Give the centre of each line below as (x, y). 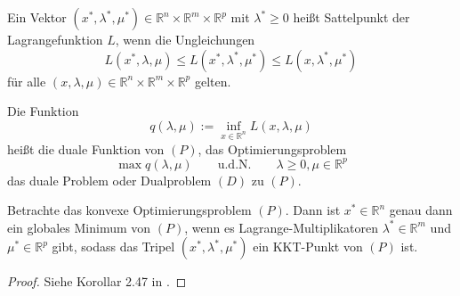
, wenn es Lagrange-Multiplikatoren (281, 227)
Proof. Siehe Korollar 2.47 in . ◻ (97, 281)
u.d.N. (234, 164)
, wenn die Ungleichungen (185, 39)
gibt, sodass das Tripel (113, 247)
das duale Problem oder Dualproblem (109, 180)
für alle (27, 81)
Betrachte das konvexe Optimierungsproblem (129, 210)
